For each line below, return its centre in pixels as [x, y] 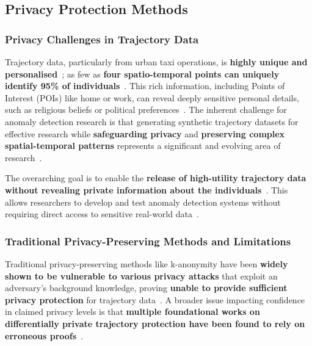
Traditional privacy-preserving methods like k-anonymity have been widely [147, 263]
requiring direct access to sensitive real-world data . [102, 214]
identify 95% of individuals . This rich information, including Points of [145, 86]
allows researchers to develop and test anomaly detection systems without [143, 202]
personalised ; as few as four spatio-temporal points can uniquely [142, 74]
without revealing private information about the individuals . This [147, 189]
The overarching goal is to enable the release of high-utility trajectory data [156, 178]
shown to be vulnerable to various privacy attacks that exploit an [141, 276]
